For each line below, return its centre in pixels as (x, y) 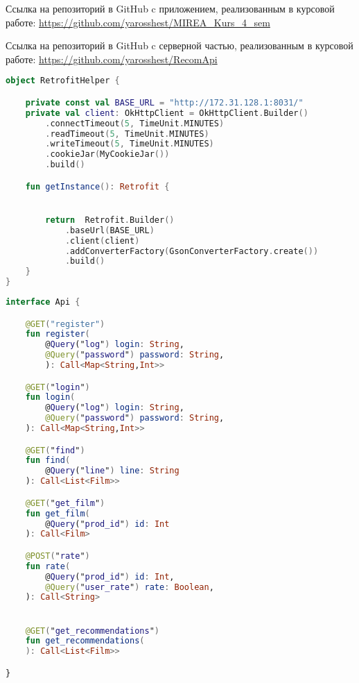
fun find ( (48, 461)
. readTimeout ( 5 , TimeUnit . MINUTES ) (127, 134)
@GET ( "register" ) (65, 324)
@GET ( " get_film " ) (65, 503)
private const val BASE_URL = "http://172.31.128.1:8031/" (164, 102)
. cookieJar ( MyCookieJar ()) (107, 154)
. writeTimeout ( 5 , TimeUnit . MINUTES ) (130, 144)
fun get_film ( (58, 513)
